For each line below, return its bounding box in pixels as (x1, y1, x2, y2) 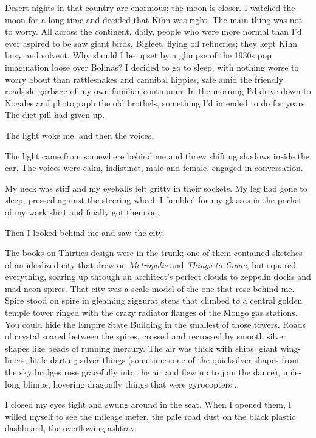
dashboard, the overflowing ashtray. (5, 422, 137, 434)
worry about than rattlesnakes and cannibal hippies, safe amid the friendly (5, 72, 283, 85)
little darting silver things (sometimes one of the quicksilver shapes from (30, 353, 299, 366)
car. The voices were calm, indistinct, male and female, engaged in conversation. (5, 161, 303, 174)
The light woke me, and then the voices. (5, 128, 154, 141)
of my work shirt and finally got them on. (5, 205, 160, 218)
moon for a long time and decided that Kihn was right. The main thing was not (5, 13, 303, 26)
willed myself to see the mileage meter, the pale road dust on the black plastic (5, 409, 296, 422)
